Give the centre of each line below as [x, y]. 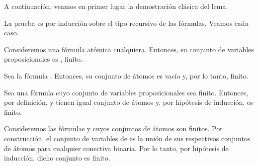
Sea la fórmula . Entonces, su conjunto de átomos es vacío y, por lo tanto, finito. [126, 75]
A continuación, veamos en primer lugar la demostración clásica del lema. [116, 6]
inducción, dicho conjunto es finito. [57, 158]
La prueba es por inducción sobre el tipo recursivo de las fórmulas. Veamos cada [126, 23]
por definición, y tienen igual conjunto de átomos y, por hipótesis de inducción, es [129, 102]
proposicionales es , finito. [43, 59]
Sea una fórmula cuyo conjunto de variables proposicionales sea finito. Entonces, [126, 92]
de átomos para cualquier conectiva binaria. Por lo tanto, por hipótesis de [116, 148]
